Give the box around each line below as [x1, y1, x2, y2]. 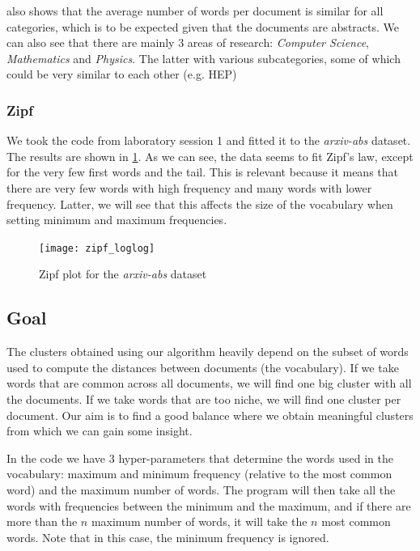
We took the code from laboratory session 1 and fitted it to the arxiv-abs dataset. [6, 132, 411, 149]
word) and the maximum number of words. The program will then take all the [6, 481, 396, 498]
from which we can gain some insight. [6, 422, 193, 439]
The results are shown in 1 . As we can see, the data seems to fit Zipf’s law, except [6, 147, 414, 164]
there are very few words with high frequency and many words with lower [6, 179, 372, 196]
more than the [6, 513, 78, 530]
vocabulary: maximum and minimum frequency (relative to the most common [6, 465, 392, 482]
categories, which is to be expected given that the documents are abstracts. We [6, 18, 400, 35]
